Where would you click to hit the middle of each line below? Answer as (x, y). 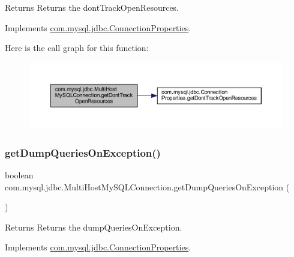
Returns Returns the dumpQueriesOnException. (94, 227)
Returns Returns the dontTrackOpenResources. (92, 7)
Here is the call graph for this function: (77, 48)
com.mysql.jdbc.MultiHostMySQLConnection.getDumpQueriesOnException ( (147, 186)
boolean (19, 174)
